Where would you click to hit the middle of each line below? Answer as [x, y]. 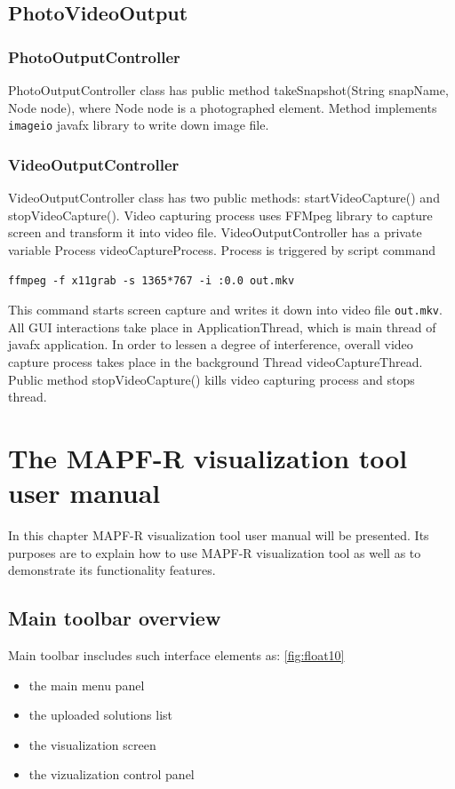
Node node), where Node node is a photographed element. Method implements [223, 107]
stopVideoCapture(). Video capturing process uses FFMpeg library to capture [220, 215]
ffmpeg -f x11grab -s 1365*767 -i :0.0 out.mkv [152, 281]
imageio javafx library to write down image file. [139, 125]
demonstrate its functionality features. [112, 570]
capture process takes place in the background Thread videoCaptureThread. [216, 361]
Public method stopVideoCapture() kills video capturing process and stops [212, 379]
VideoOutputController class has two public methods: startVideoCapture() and [224, 198]
